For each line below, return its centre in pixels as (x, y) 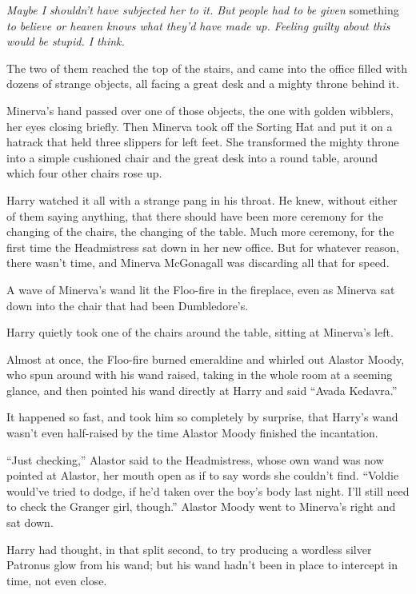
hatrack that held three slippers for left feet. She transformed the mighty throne (203, 142)
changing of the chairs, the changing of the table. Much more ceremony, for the (200, 231)
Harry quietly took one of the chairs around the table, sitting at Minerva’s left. (200, 332)
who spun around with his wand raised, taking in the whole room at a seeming (200, 375)
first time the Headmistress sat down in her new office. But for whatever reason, (203, 247)
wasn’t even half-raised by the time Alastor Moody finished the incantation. (192, 433)
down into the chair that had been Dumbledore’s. (128, 305)
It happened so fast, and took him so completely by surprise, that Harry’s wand (202, 417)
